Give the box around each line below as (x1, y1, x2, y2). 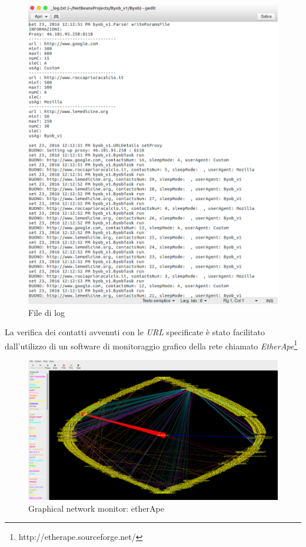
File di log (28, 306, 65, 318)
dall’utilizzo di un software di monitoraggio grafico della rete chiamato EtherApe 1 (5, 338, 298, 352)
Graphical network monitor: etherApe (28, 502, 164, 514)
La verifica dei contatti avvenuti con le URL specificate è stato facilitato (5, 326, 265, 338)
